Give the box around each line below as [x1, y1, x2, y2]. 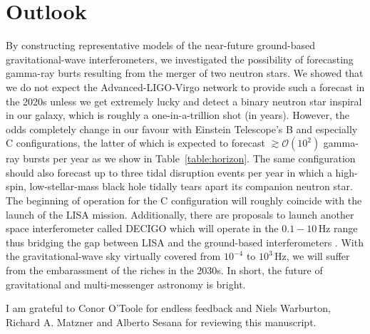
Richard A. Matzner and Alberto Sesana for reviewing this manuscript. [6, 314, 317, 329]
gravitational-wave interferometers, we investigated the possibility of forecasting [6, 51, 354, 66]
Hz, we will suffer [274, 249, 350, 263]
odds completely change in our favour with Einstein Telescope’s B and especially [6, 121, 358, 136]
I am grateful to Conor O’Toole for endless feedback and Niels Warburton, [6, 301, 331, 315]
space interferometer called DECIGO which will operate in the [6, 221, 279, 236]
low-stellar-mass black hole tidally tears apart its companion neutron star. [29, 179, 353, 194]
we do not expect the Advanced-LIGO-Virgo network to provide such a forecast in [6, 79, 365, 94]
